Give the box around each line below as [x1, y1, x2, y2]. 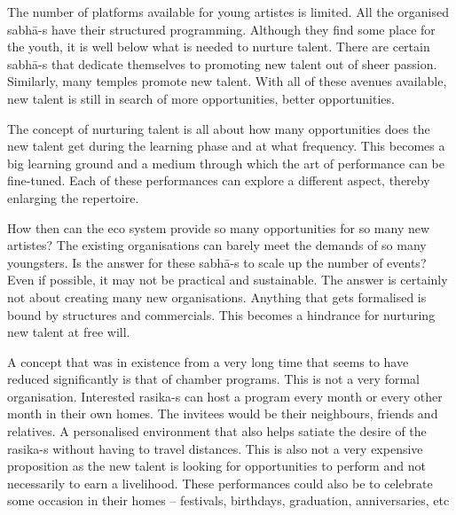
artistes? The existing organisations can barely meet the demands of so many [7, 236, 427, 254]
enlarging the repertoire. [7, 188, 139, 207]
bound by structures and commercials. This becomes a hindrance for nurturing [7, 305, 436, 324]
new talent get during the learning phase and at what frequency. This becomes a [7, 137, 445, 155]
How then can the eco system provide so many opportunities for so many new [7, 218, 430, 237]
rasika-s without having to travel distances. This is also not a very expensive [7, 439, 423, 457]
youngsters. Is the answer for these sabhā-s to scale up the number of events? [7, 253, 427, 271]
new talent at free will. [7, 323, 130, 341]
